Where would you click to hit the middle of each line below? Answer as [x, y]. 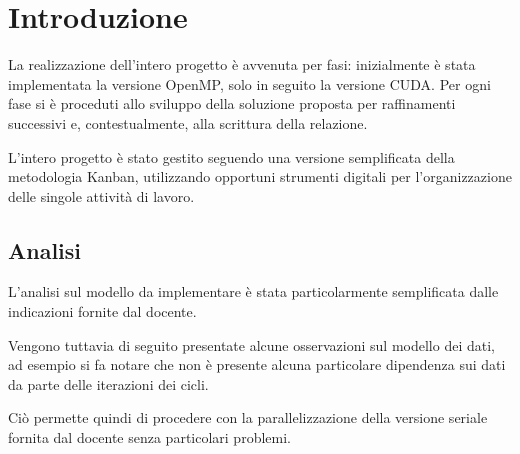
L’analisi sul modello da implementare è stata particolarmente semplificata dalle [253, 291]
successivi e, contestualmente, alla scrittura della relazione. [188, 122]
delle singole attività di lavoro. [101, 195]
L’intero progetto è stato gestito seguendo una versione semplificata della [231, 156]
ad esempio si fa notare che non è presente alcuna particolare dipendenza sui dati [257, 364]
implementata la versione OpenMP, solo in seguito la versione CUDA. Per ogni [249, 83]
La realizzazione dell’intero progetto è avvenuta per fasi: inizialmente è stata [242, 64]
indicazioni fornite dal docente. [102, 311]
